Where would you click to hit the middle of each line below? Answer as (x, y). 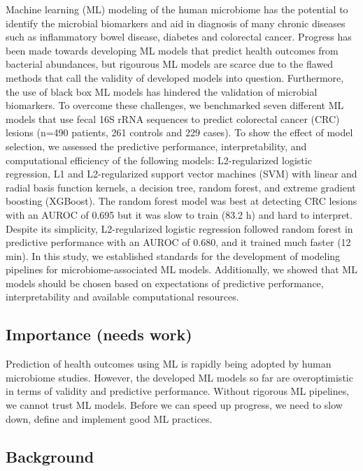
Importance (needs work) (99, 334)
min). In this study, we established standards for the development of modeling (173, 255)
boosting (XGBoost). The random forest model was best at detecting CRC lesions (181, 201)
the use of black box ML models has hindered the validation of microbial (162, 91)
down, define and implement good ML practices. (109, 418)
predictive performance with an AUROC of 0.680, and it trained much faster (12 (178, 242)
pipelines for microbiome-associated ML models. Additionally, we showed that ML (181, 269)
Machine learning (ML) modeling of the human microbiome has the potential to (177, 9)
